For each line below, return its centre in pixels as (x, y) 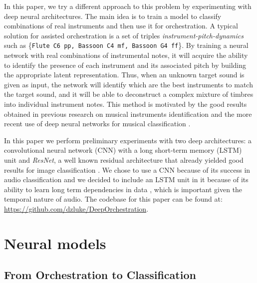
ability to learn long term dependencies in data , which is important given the (123, 189)
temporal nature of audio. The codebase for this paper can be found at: (113, 199)
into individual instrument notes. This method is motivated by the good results (126, 104)
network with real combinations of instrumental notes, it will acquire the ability (126, 55)
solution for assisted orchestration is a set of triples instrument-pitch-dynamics (124, 35)
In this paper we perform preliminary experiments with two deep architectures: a (128, 140)
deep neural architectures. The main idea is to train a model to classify (113, 16)
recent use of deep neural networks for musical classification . (97, 124)
